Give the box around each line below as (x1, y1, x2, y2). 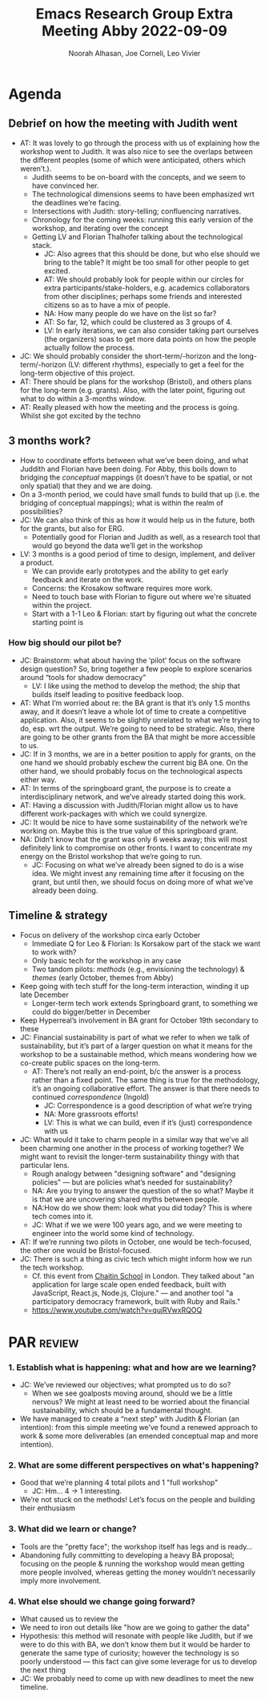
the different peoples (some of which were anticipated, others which (19, 155, 247, 164)
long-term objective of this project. (19, 368, 135, 378)
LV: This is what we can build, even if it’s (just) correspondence (43, 1117, 252, 1127)
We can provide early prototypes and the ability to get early (31, 566, 229, 576)
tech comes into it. (31, 1211, 94, 1221)
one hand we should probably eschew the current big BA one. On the (19, 757, 249, 767)
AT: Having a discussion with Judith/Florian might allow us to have (19, 800, 239, 810)
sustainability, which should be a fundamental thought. (31, 1405, 213, 1416)
